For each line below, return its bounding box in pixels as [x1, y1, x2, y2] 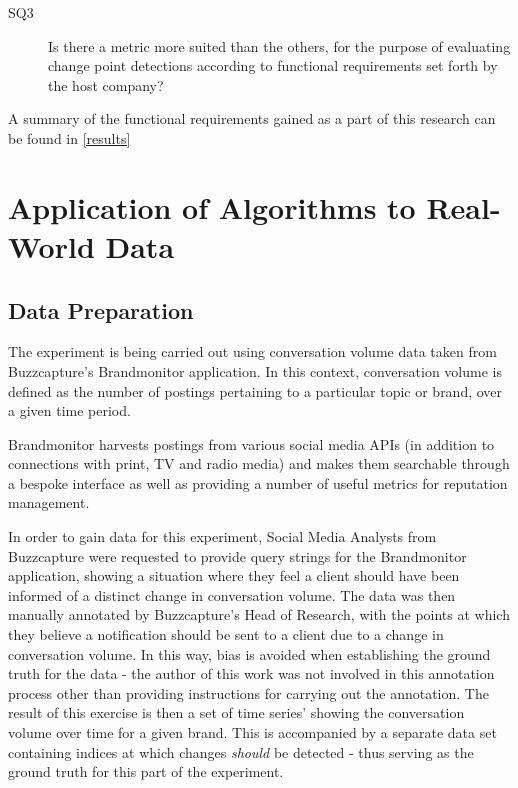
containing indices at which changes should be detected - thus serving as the [8, 741, 474, 762]
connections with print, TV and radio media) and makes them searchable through [8, 453, 510, 474]
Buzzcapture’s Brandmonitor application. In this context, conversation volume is [8, 360, 502, 381]
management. [8, 492, 90, 513]
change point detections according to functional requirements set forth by [48, 55, 498, 76]
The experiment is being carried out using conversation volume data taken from [8, 341, 497, 362]
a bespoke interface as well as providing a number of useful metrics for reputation [8, 472, 508, 493]
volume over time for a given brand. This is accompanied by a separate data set [8, 722, 497, 743]
